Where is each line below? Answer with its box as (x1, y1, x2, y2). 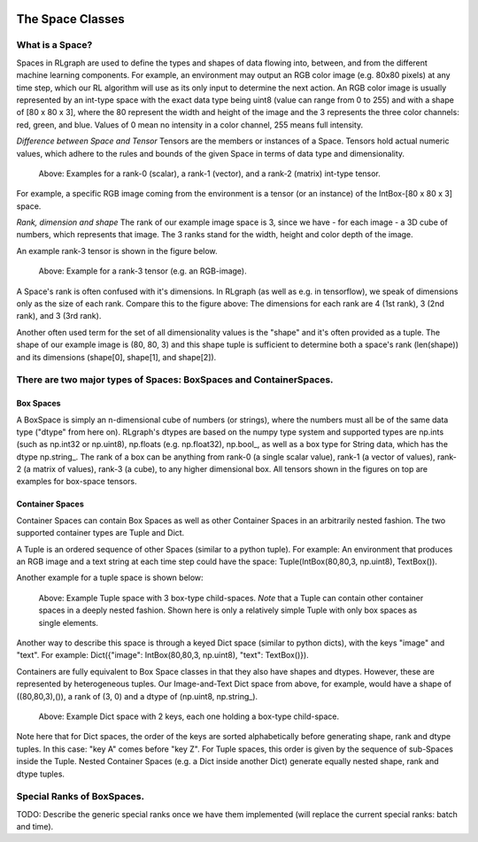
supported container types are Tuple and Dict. (16, 528, 185, 538)
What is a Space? (16, 39, 93, 51)
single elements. (38, 617, 99, 628)
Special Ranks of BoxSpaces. (16, 791, 145, 803)
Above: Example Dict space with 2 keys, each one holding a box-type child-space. (38, 711, 340, 722)
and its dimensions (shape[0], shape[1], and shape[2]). (16, 351, 217, 362)
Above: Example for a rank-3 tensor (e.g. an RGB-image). (38, 266, 247, 276)
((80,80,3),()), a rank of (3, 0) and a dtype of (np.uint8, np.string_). (16, 691, 258, 701)
